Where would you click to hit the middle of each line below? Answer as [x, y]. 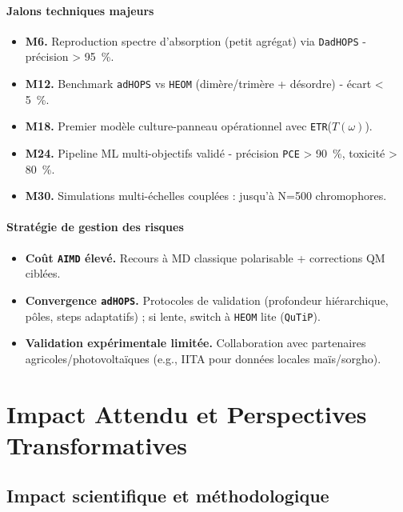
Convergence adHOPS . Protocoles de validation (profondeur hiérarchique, [207, 300]
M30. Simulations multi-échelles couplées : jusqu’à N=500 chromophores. [206, 196]
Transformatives [97, 444]
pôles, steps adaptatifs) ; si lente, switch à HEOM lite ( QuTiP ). [173, 316]
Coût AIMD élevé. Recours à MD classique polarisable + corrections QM [205, 257]
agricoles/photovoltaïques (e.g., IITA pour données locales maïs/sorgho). [203, 358]
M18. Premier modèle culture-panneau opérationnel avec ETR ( [178, 126]
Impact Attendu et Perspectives [187, 413]
